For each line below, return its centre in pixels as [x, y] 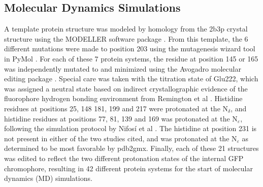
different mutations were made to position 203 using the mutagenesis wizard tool [130, 49]
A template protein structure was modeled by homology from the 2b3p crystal [126, 29]
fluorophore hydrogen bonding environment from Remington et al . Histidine [123, 98]
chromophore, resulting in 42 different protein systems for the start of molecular [128, 168]
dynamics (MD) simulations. [48, 178]
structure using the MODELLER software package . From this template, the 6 [126, 38]
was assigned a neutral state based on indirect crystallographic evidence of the [126, 88]
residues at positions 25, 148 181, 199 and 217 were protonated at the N [116, 108]
